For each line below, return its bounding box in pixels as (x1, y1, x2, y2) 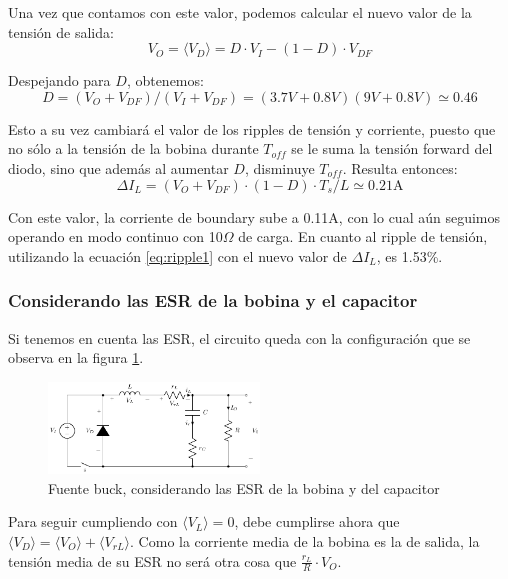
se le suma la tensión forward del (291, 138, 493, 159)
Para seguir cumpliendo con (8, 511, 178, 532)
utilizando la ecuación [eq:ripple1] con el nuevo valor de (8, 245, 347, 266)
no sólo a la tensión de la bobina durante (8, 138, 259, 159)
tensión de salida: (8, 21, 114, 42)
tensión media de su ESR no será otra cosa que (8, 550, 297, 571)
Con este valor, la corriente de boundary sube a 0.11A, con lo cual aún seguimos (8, 206, 500, 227)
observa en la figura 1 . (8, 347, 144, 368)
